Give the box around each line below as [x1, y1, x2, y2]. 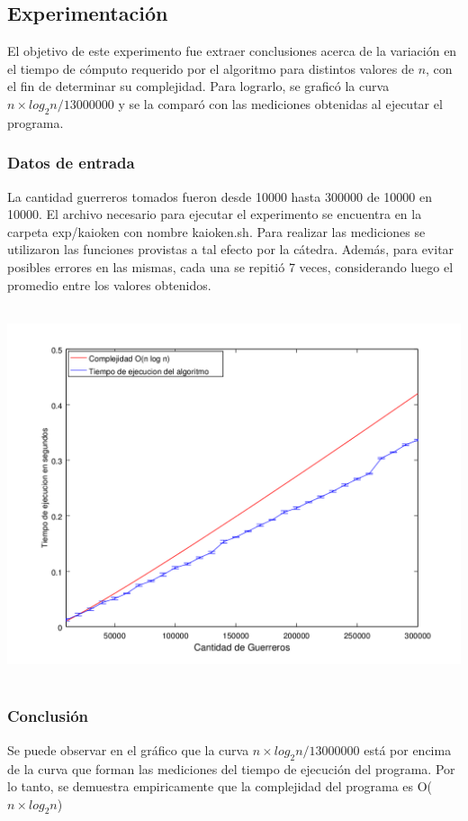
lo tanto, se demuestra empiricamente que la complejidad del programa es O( [7, 777, 433, 796]
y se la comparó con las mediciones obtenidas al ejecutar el [118, 94, 443, 113]
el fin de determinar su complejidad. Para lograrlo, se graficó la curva [7, 77, 390, 96]
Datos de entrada [7, 151, 135, 174]
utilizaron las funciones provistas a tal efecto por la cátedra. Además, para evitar [7, 240, 454, 259]
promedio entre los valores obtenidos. [7, 275, 211, 294]
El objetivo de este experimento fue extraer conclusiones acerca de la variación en [7, 41, 457, 60]
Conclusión [7, 705, 88, 727]
